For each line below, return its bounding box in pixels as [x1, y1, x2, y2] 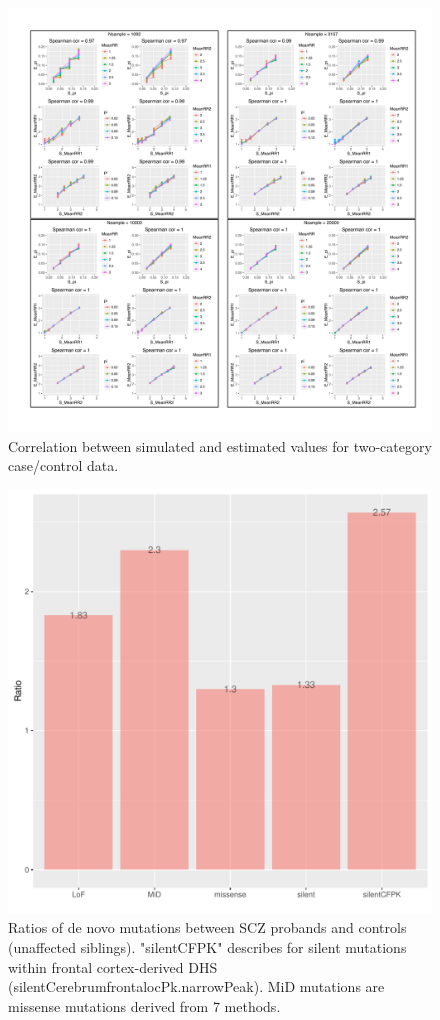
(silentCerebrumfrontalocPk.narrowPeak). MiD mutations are [8, 976, 385, 997]
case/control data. [8, 455, 119, 476]
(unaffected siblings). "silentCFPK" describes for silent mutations [8, 936, 407, 957]
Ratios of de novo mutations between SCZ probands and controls [8, 917, 407, 938]
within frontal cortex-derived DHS [8, 956, 218, 977]
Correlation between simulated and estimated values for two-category [8, 435, 432, 456]
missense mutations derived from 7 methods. [8, 995, 281, 1016]
